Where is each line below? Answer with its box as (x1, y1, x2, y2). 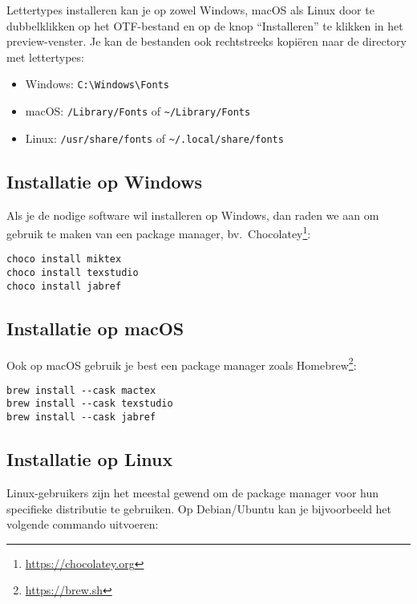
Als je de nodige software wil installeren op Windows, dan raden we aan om (6, 206, 379, 223)
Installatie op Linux (6, 447, 173, 472)
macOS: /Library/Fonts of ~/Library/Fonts (25, 103, 251, 120)
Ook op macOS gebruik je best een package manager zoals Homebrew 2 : (6, 354, 357, 373)
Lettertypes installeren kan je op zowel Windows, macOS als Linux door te (6, 2, 374, 18)
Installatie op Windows (6, 168, 202, 193)
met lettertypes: (6, 48, 84, 65)
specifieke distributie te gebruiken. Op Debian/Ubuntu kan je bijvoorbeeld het (6, 500, 392, 517)
